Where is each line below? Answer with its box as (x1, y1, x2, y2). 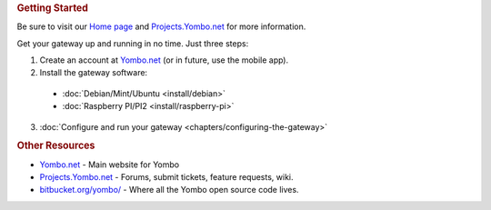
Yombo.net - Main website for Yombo (39, 159, 180, 170)
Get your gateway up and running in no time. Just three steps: (16, 37, 249, 49)
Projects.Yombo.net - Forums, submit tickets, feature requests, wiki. (39, 172, 295, 183)
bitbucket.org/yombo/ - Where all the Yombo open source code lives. (39, 185, 299, 195)
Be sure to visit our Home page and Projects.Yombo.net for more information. (16, 21, 306, 32)
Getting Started (16, 2, 88, 14)
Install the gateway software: (39, 67, 148, 78)
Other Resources (16, 139, 95, 152)
